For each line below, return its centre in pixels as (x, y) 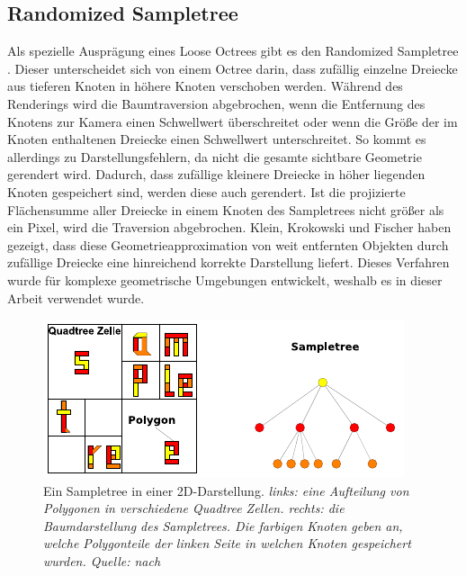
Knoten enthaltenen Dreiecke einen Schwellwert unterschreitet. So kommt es (217, 139)
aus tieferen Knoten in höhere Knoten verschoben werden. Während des (205, 86)
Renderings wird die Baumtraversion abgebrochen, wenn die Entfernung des (216, 103)
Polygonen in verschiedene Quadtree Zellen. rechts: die (194, 508)
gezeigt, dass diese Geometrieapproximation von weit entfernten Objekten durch (228, 244)
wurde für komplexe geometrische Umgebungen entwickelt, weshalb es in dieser (225, 279)
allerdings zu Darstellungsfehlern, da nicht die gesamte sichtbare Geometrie (215, 156)
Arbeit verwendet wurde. (76, 297)
